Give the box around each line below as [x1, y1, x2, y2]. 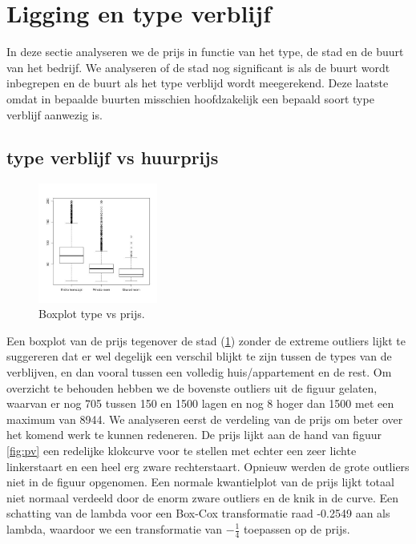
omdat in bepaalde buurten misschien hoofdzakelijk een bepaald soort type [6, 90, 374, 107]
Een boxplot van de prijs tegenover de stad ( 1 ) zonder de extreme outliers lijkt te [6, 332, 406, 349]
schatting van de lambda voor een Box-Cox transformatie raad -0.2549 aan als [6, 505, 390, 522]
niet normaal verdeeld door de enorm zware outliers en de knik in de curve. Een [6, 489, 398, 506]
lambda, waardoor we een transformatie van [6, 521, 222, 537]
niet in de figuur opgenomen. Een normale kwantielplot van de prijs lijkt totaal [6, 473, 394, 490]
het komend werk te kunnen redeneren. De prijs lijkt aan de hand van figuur [6, 426, 382, 443]
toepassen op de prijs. [244, 521, 350, 537]
